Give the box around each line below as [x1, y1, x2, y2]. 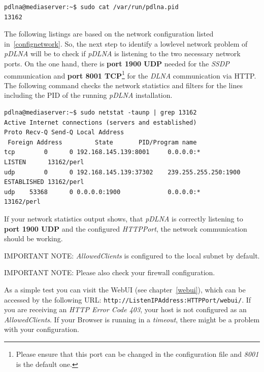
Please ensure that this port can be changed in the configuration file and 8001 [16, 348, 259, 359]
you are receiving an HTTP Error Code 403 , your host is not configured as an [4, 304, 247, 315]
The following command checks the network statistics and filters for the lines [4, 80, 243, 90]
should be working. [4, 233, 63, 244]
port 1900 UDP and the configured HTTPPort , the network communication [4, 223, 247, 234]
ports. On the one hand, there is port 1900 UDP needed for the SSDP [4, 58, 229, 68]
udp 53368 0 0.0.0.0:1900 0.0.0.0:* [4, 188, 201, 196]
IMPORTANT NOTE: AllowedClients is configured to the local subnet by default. [4, 250, 260, 261]
